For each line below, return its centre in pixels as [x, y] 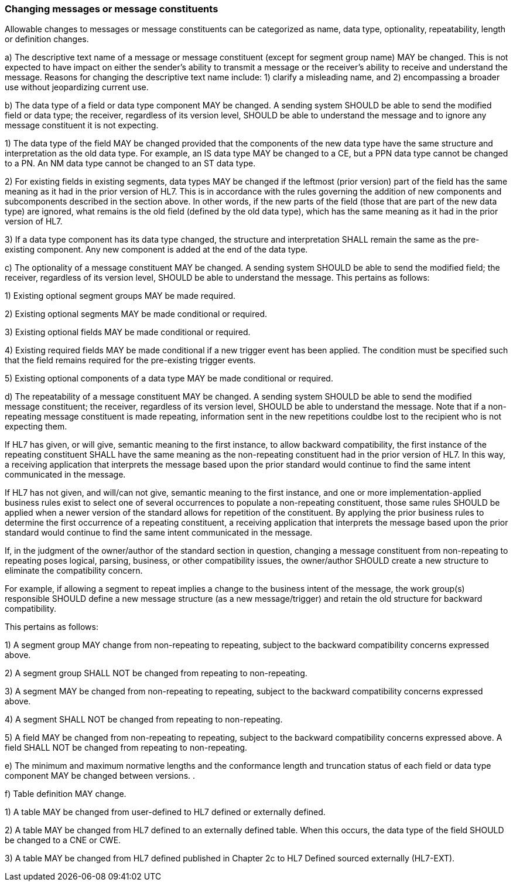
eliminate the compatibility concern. [74, 571]
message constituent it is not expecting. [82, 125]
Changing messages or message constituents [112, 9]
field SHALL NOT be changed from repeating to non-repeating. [126, 748]
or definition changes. [47, 39]
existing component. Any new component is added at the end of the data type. [156, 250]
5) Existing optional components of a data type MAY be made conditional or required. [169, 379]
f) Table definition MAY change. [66, 794]
